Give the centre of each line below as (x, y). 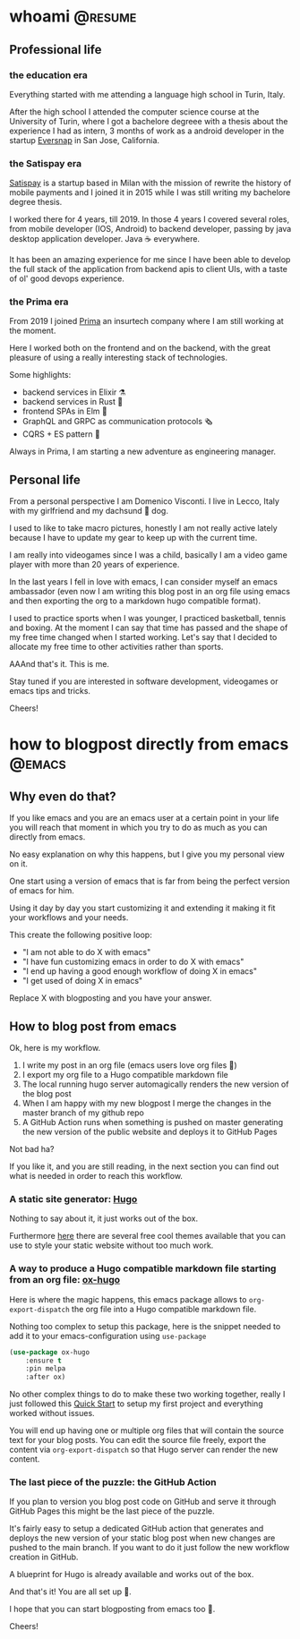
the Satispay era (46, 163)
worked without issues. (52, 1413)
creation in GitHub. (44, 1557)
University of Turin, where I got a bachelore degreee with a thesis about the (149, 121)
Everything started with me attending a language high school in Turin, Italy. (147, 94)
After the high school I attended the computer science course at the (134, 111)
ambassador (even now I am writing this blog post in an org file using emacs (150, 592)
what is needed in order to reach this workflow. (96, 1176)
